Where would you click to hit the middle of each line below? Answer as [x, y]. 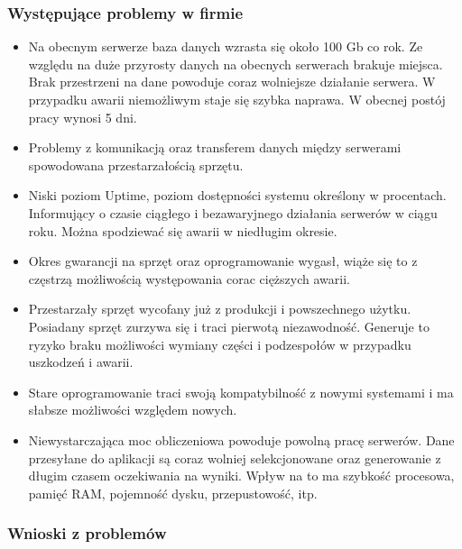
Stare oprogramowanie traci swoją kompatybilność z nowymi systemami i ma [241, 392]
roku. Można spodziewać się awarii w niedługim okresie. [183, 230]
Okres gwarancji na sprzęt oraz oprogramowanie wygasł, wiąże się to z [223, 261]
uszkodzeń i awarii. [81, 362]
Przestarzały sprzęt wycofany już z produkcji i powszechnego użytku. [220, 309]
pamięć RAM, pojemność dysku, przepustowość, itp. [173, 493]
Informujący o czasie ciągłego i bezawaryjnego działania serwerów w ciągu [233, 212]
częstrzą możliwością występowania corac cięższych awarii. [189, 278]
